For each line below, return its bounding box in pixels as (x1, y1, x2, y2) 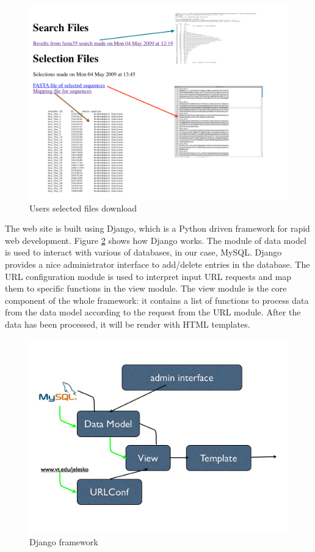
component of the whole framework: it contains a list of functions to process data (5, 293, 309, 306)
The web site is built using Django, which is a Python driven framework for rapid (5, 222, 310, 235)
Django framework (29, 535, 98, 548)
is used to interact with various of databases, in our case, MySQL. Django (5, 246, 282, 259)
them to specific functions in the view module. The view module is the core (5, 282, 287, 295)
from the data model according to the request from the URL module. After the (5, 306, 301, 318)
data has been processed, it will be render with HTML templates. (5, 317, 250, 330)
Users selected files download (29, 201, 137, 214)
